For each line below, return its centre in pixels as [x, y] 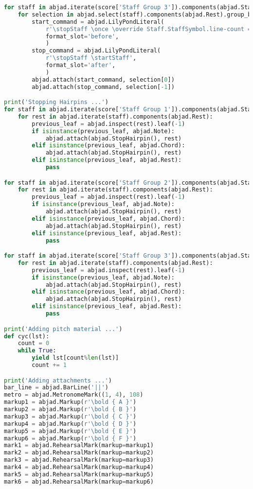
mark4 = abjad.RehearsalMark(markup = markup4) [79, 467]
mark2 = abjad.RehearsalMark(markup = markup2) [79, 453]
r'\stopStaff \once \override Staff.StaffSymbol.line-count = [148, 29]
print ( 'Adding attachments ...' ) [58, 380]
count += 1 [49, 365]
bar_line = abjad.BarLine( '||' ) [56, 388]
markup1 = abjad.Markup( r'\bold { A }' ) [70, 402]
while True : [37, 351]
